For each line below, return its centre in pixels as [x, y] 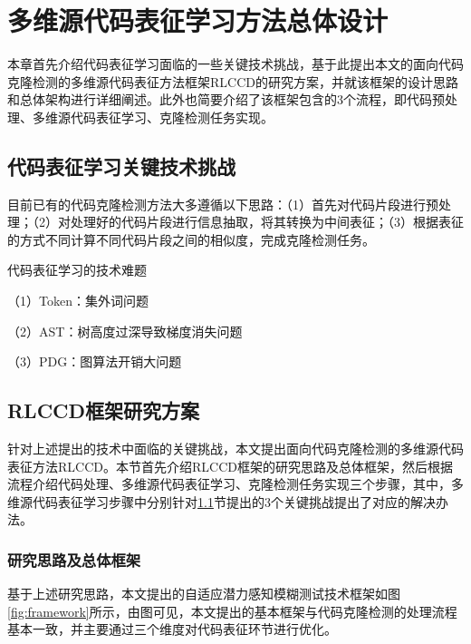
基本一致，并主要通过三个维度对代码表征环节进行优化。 [172, 629]
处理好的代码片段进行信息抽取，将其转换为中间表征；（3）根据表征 [267, 222]
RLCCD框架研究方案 [104, 410]
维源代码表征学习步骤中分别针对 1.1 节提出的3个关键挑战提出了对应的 [209, 501]
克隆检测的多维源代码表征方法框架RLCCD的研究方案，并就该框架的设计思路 [233, 81]
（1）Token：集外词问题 [78, 301]
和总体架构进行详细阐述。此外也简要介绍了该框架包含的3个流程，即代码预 [226, 99]
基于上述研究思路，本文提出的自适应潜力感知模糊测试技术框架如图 [204, 594]
